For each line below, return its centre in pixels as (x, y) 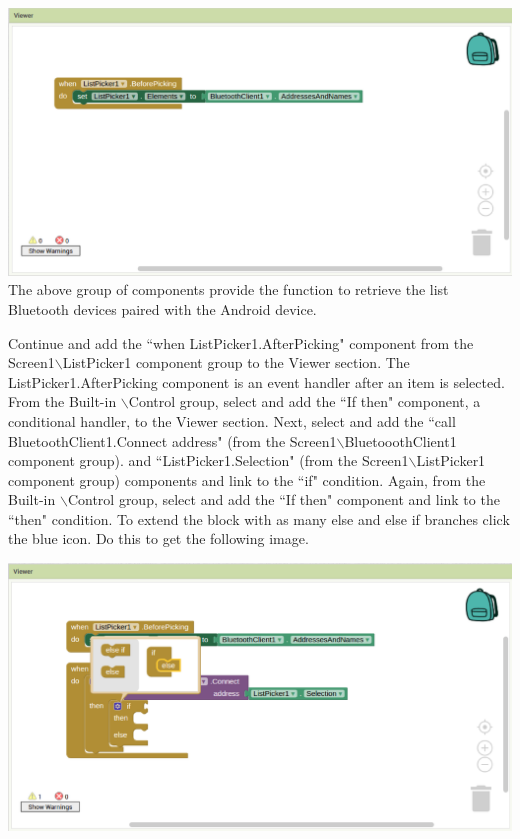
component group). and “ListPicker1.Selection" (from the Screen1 (208, 460)
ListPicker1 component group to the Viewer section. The (236, 362)
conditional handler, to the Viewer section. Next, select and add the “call (232, 420)
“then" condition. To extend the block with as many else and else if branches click (259, 518)
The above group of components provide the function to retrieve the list (228, 289)
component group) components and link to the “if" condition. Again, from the (247, 479)
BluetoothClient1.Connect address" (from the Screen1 (172, 440)
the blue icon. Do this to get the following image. (158, 538)
